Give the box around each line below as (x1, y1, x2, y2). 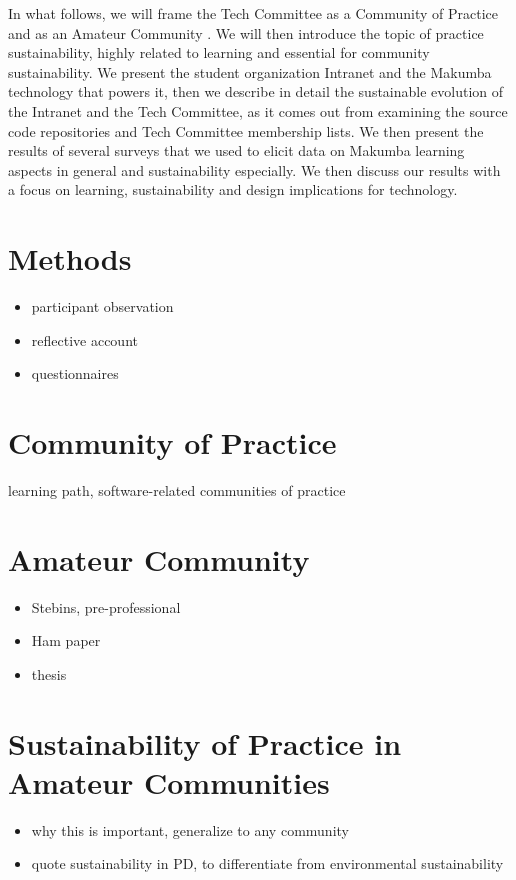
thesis (31, 663, 67, 684)
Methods (8, 238, 132, 279)
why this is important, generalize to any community (31, 819, 349, 840)
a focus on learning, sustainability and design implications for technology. (8, 179, 458, 200)
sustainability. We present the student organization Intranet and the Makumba (8, 61, 492, 82)
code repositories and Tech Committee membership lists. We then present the (8, 120, 484, 141)
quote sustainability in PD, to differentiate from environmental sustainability (31, 853, 504, 874)
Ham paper (31, 630, 101, 651)
